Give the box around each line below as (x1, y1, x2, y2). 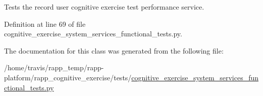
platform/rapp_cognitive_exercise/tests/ (4, 72, 132, 82)
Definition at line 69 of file (4, 18, 86, 29)
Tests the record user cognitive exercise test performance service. (4, 2, 204, 12)
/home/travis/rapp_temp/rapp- (4, 62, 104, 73)
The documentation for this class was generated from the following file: (4, 45, 224, 56)
